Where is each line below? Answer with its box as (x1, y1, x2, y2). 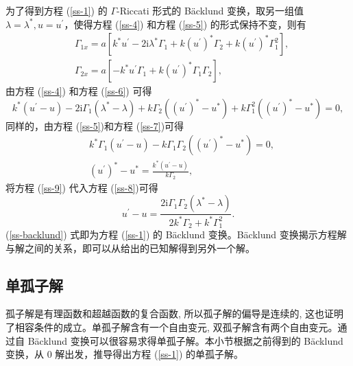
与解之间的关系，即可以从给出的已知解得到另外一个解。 (5, 240, 255, 255)
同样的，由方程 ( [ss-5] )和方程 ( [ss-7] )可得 (5, 118, 184, 133)
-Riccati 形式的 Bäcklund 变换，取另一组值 (117, 3, 304, 17)
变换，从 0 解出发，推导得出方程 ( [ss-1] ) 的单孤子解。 (5, 347, 244, 361)
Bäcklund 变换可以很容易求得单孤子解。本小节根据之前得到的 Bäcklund (27, 333, 343, 347)
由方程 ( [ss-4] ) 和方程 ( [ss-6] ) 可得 (5, 84, 152, 98)
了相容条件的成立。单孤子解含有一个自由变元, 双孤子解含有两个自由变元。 (5, 320, 338, 334)
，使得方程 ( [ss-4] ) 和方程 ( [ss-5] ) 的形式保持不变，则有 (64, 16, 306, 31)
